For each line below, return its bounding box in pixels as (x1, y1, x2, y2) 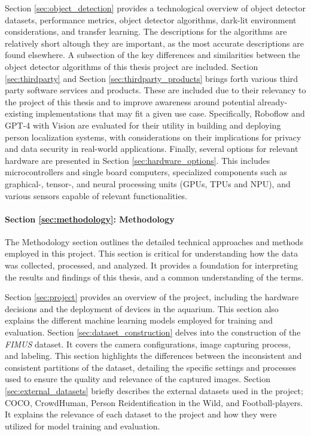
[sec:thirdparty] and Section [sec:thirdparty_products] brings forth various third (5, 72, 298, 84)
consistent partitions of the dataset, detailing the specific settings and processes (5, 361, 296, 373)
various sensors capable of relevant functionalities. (5, 189, 188, 202)
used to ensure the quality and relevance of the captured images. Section (5, 373, 271, 385)
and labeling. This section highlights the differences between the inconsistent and (5, 349, 302, 362)
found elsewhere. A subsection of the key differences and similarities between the (5, 48, 300, 61)
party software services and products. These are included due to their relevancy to (5, 84, 306, 96)
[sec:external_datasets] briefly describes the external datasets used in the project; (5, 385, 303, 397)
